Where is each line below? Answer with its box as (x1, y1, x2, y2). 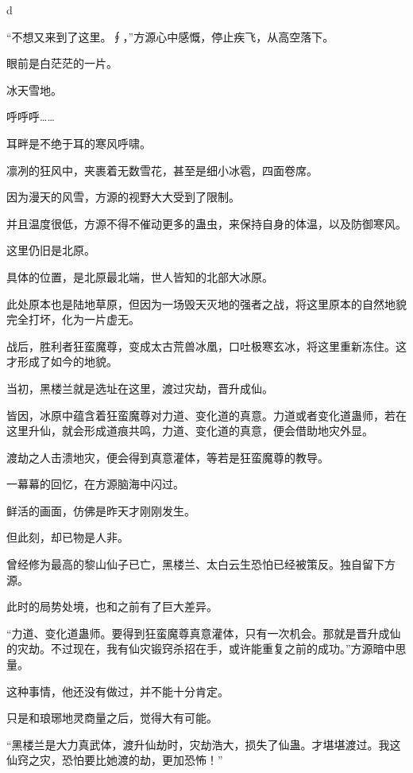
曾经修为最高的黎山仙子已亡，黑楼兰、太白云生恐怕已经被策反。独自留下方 (6, 556, 396, 573)
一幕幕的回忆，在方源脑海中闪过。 (6, 476, 184, 492)
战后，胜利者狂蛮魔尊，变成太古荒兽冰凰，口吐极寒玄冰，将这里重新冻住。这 (6, 337, 407, 354)
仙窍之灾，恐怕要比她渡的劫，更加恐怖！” (6, 752, 223, 768)
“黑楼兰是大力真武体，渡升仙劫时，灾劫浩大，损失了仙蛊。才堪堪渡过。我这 (6, 736, 401, 752)
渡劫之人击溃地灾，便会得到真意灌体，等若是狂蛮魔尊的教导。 (6, 449, 329, 465)
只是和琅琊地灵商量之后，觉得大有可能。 (6, 709, 218, 726)
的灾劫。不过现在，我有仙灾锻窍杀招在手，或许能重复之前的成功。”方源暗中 (6, 640, 396, 657)
